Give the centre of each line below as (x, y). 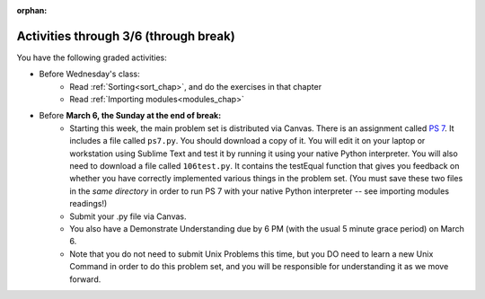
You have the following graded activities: (92, 57)
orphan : (32, 10)
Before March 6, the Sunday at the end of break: (130, 116)
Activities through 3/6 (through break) (126, 36)
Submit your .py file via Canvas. (128, 216)
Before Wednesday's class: (89, 74)
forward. (85, 279)
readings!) (88, 204)
